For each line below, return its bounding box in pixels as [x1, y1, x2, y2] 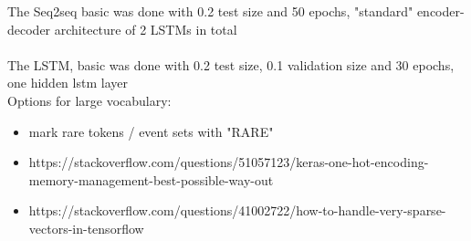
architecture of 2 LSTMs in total [54, 19, 237, 38]
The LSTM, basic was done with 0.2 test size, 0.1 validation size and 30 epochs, [7, 55, 455, 74]
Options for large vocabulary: [7, 90, 172, 110]
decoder [7, 19, 51, 38]
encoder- [416, 2, 465, 20]
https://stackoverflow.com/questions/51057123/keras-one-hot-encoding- [28, 152, 429, 172]
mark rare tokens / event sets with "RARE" [28, 121, 274, 141]
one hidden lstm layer [7, 73, 128, 92]
